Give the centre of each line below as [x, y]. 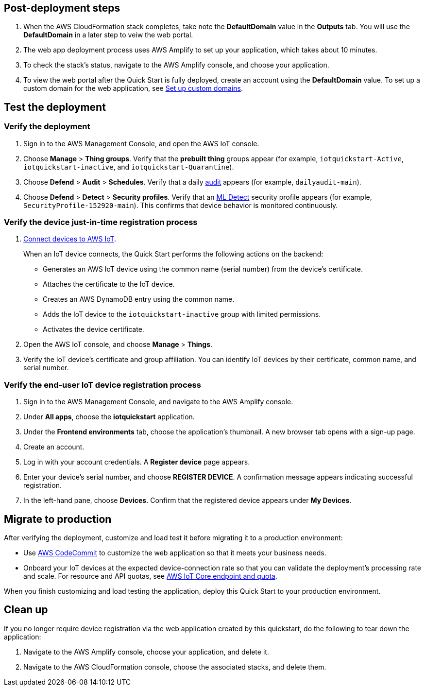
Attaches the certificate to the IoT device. [109, 284]
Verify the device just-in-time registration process [101, 222]
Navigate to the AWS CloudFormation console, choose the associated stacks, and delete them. [175, 667]
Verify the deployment [47, 127]
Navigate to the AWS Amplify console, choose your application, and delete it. [146, 652]
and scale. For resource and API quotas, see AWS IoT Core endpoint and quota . [150, 576]
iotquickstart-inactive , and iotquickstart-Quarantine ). [129, 167]
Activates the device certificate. [93, 329]
